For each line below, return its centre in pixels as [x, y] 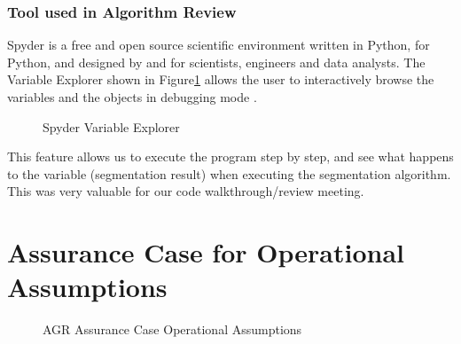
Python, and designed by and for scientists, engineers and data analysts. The [216, 62]
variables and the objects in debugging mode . [132, 97]
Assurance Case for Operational [206, 252]
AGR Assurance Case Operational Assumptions [172, 329]
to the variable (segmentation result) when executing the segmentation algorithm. [229, 173]
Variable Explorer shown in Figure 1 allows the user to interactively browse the [221, 79]
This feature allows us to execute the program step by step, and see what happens [230, 156]
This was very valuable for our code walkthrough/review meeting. [186, 191]
